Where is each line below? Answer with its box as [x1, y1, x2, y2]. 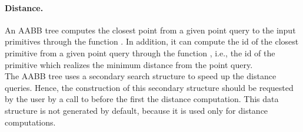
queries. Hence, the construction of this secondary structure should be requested [5, 81, 294, 93]
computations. [5, 116, 56, 128]
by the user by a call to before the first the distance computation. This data [5, 93, 279, 105]
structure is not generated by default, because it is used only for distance [5, 104, 268, 116]
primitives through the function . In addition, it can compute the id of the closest [5, 35, 299, 48]
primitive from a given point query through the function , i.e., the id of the [5, 46, 275, 59]
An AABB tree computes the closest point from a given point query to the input [5, 23, 296, 36]
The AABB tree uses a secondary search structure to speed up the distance [5, 70, 277, 82]
